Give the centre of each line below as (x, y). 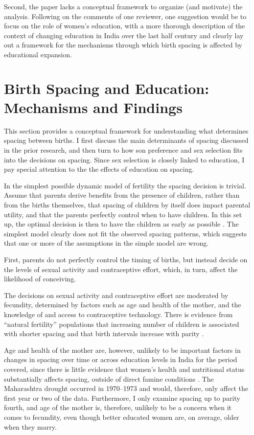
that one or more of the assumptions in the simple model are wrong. (106, 243)
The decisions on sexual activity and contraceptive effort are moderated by (116, 295)
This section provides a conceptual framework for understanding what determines (126, 130)
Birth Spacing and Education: (107, 88)
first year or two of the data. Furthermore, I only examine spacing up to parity (122, 398)
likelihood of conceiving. (40, 279)
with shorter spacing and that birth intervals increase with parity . (104, 333)
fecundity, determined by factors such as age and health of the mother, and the (123, 305)
